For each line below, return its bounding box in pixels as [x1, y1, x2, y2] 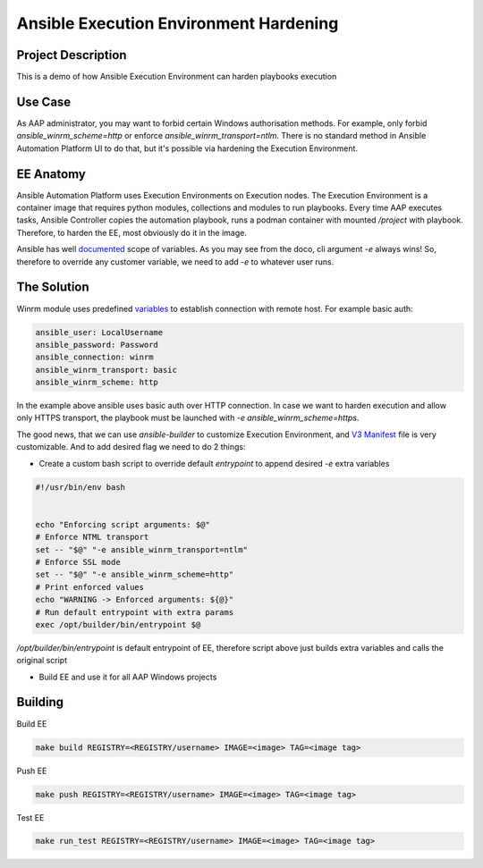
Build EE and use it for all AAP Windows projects [38, 671, 217, 682]
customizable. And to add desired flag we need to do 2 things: [16, 442, 246, 452]
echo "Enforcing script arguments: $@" [35, 519, 210, 529]
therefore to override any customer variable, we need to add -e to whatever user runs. [16, 256, 335, 267]
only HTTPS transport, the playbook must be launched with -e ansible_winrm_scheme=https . [16, 412, 360, 424]
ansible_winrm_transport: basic [35, 365, 178, 375]
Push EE [16, 765, 47, 776]
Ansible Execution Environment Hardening [16, 13, 339, 33]
